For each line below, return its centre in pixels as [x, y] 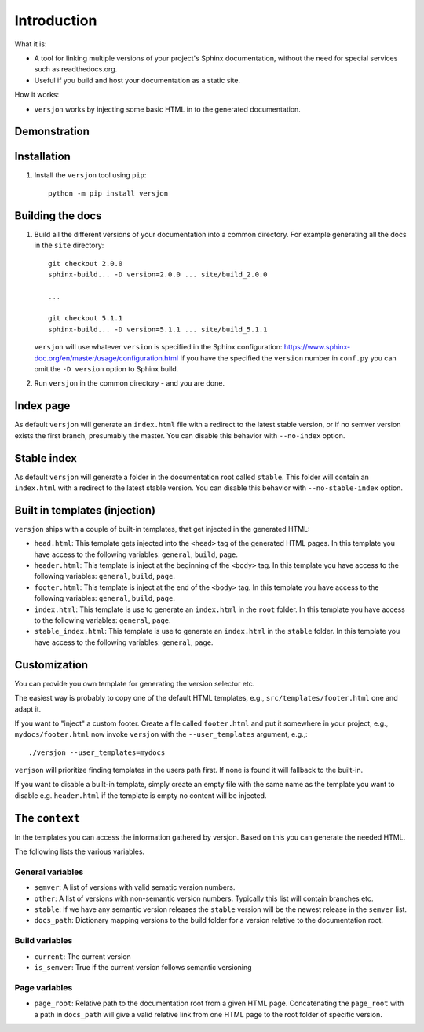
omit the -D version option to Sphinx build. [106, 369]
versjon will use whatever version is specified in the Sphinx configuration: [158, 347]
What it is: [31, 44]
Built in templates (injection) [85, 510]
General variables [49, 872]
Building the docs [58, 216]
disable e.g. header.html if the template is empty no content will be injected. [141, 795]
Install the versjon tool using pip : [90, 175]
